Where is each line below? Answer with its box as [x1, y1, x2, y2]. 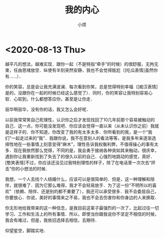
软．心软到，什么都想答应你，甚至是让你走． [5, 96, 95, 102]
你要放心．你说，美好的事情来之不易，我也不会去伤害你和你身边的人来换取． [5, 194, 159, 200]
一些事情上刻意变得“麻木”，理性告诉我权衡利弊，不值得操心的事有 [21, 141, 155, 147]
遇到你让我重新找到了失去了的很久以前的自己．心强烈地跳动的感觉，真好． [5, 153, 155, 159]
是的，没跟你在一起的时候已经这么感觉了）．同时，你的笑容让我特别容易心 [5, 90, 153, 95]
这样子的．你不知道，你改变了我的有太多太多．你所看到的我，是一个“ [9, 129, 148, 135]
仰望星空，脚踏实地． [5, 227, 48, 233]
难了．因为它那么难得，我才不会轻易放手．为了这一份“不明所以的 [21, 182, 153, 188]
